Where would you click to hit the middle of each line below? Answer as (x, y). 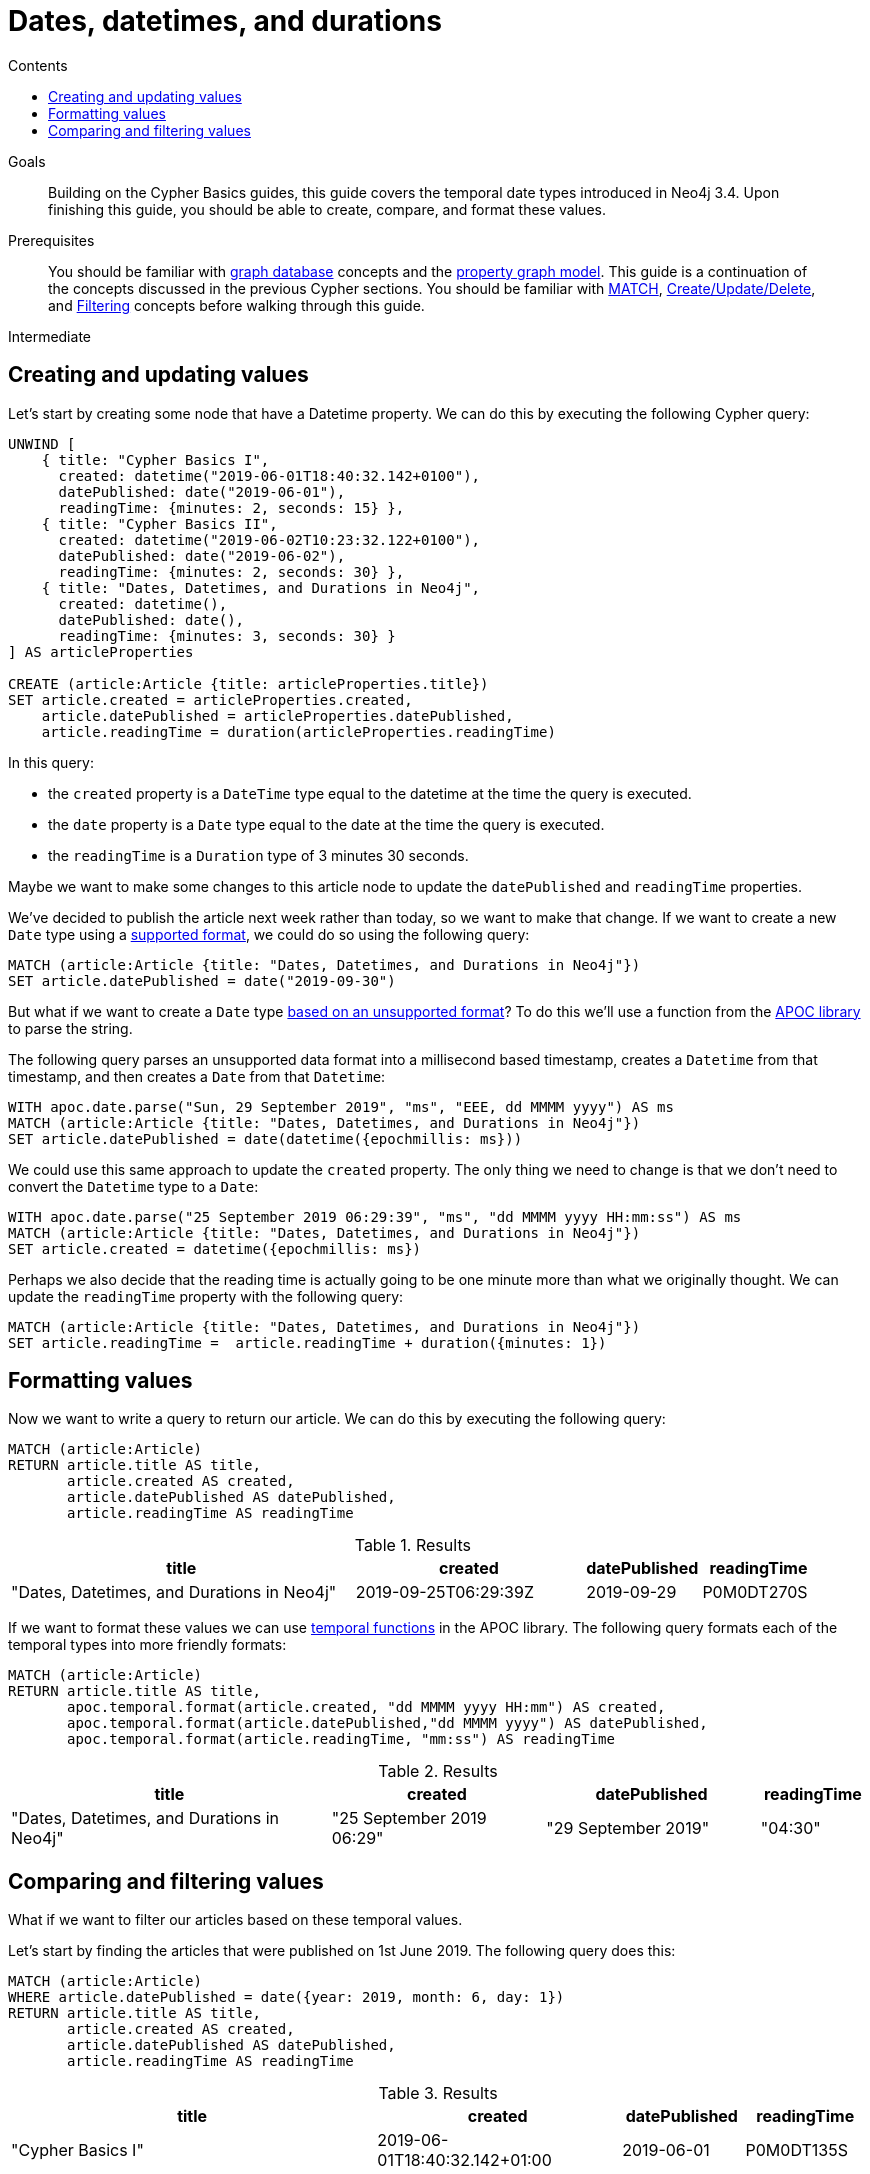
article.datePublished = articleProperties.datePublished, (277, 715)
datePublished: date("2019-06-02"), (202, 555)
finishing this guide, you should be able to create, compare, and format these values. (327, 209)
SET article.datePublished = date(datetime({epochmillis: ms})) (265, 1138)
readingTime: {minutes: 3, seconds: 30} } (227, 635)
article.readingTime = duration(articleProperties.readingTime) (298, 731)
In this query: (51, 762)
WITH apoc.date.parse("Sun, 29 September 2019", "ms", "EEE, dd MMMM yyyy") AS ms (341, 1106)
